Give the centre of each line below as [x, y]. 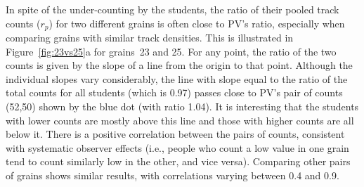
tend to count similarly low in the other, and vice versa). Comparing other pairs [178, 161]
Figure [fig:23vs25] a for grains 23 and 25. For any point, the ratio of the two [171, 51]
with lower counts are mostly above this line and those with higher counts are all [180, 120]
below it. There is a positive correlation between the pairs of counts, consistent [175, 134]
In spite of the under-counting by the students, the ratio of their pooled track [173, 9]
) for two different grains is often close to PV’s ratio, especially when [197, 23]
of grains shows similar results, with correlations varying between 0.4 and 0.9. [173, 175]
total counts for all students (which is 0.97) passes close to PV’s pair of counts [174, 92]
